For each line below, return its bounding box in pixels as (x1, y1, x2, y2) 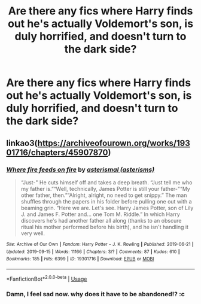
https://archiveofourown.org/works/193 (37, 138, 190, 148)
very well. (20, 229, 45, 237)
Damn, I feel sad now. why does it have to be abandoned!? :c (6, 290, 185, 299)
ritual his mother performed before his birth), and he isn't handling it (20, 223, 189, 230)
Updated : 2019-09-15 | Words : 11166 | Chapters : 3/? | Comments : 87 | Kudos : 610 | (6, 248, 180, 255)
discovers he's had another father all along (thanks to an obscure (20, 217, 182, 224)
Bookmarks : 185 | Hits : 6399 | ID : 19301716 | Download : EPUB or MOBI (6, 256, 154, 262)
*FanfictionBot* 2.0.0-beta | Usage (6, 274, 87, 282)
